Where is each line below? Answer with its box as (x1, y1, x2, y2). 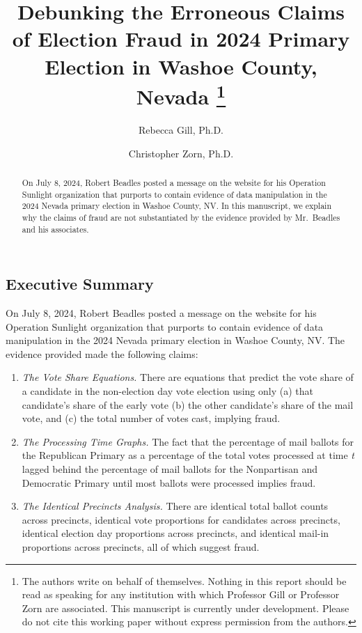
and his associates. (22, 223, 89, 235)
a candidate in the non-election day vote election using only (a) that (22, 384, 313, 398)
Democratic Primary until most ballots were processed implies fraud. (22, 475, 316, 490)
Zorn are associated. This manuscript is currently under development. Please (22, 600, 349, 615)
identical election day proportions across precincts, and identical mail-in (22, 526, 329, 540)
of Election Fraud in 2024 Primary (12, 24, 350, 53)
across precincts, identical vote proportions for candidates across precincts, (22, 512, 340, 526)
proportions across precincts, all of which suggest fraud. (22, 540, 260, 554)
